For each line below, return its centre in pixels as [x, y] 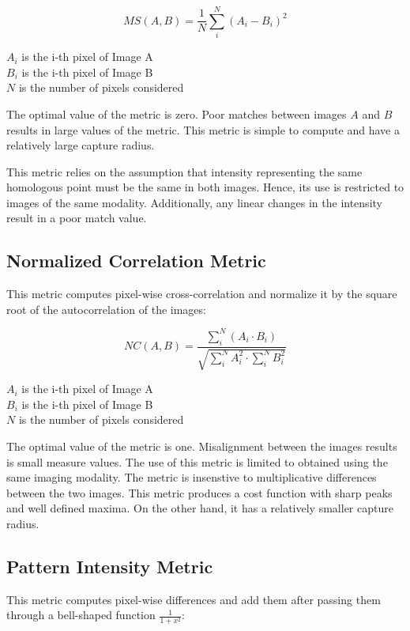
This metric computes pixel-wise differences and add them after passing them [194, 599]
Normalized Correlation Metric [136, 261]
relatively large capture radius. [81, 145]
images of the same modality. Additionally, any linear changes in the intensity [194, 202]
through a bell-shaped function [81, 615]
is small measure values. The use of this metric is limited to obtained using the [197, 461]
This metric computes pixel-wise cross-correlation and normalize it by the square [202, 294]
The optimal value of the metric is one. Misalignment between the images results [202, 446]
